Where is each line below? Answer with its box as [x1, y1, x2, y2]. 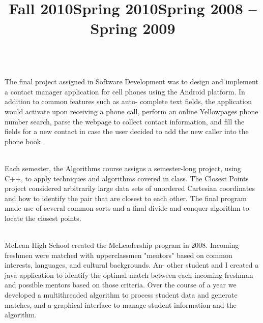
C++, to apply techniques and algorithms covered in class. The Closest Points [5, 173, 249, 183]
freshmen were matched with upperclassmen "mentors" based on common [5, 249, 232, 260]
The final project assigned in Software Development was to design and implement [5, 76, 258, 87]
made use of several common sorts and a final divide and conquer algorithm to [5, 203, 249, 213]
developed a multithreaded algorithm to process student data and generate [5, 289, 238, 300]
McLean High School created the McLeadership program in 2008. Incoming [5, 240, 239, 250]
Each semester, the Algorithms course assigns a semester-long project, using [5, 163, 241, 173]
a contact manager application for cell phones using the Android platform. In [5, 86, 245, 96]
